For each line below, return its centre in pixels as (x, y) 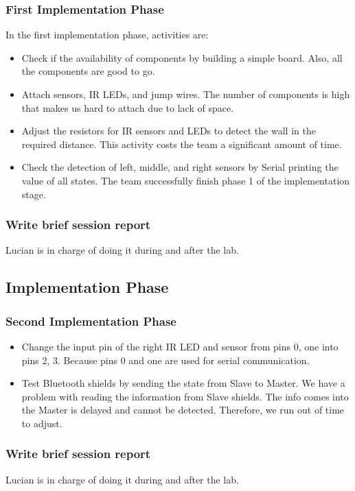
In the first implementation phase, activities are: (107, 35)
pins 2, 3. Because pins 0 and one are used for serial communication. (165, 360)
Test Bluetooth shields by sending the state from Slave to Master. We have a (183, 383)
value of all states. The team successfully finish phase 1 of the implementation (186, 180)
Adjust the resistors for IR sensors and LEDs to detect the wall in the (169, 131)
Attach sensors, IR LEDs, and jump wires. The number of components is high (186, 94)
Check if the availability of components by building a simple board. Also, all (182, 57)
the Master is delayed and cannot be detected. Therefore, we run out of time (183, 410)
